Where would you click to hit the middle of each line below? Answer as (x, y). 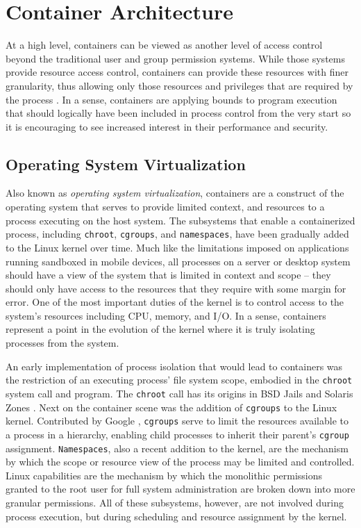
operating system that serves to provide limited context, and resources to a (165, 207)
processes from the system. (62, 343)
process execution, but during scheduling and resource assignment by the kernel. (176, 516)
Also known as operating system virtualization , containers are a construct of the (175, 193)
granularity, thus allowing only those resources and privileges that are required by (179, 85)
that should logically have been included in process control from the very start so (178, 113)
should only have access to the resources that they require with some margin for (176, 288)
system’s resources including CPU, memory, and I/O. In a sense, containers (166, 315)
